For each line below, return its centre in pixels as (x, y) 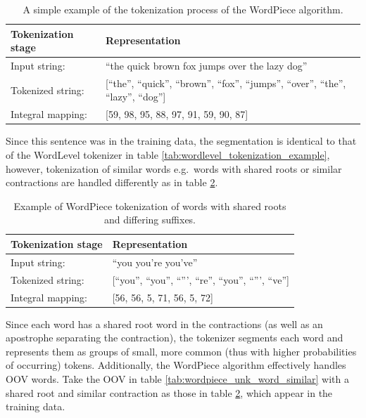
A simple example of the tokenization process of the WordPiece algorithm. (183, 9)
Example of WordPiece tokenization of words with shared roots (150, 205)
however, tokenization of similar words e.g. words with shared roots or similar (174, 168)
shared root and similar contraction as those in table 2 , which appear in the (169, 392)
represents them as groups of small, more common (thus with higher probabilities (181, 351)
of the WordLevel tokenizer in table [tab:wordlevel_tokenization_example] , (168, 155)
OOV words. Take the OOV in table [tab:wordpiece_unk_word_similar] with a (178, 378)
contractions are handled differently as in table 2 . (112, 182)
